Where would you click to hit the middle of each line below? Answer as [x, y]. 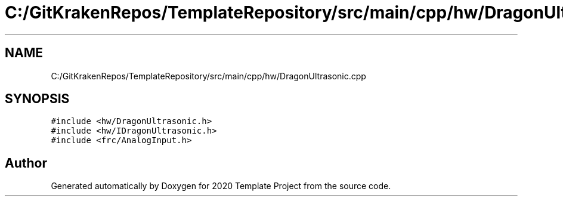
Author [26, 163]
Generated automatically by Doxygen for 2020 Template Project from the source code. [221, 186]
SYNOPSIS [37, 99]
